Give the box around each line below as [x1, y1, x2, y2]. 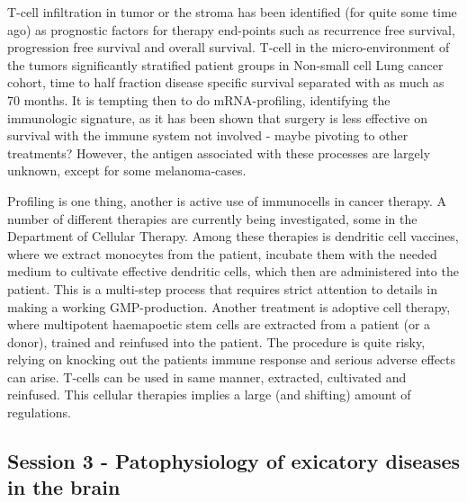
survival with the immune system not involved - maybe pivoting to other [7, 126, 409, 145]
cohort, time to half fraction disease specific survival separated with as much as [7, 73, 445, 92]
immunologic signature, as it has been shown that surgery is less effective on [7, 108, 427, 127]
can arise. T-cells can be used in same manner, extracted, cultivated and [7, 367, 407, 386]
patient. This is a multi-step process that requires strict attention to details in [7, 279, 437, 298]
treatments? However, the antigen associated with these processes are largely [7, 143, 431, 162]
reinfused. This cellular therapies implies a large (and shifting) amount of [7, 385, 411, 404]
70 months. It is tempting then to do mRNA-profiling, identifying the [7, 90, 391, 109]
